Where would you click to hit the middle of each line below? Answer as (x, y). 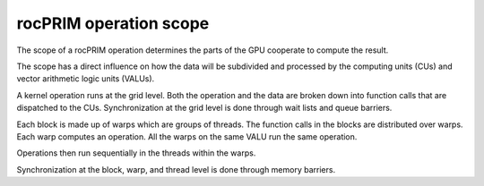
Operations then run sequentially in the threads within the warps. (136, 153)
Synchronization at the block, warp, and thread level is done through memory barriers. (176, 169)
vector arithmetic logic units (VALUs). (86, 79)
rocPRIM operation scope (113, 23)
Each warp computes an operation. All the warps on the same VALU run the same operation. (187, 136)
